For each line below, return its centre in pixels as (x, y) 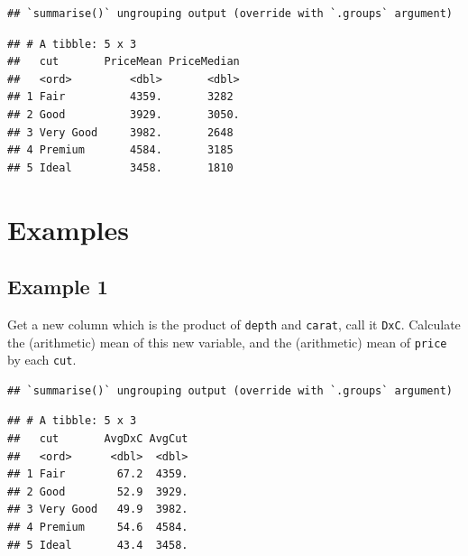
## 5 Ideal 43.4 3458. (98, 545)
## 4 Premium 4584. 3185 (120, 150)
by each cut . (42, 360)
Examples (68, 229)
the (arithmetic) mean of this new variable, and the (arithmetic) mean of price (227, 342)
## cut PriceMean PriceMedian (124, 62)
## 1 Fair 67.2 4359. (98, 474)
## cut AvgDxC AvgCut (98, 439)
